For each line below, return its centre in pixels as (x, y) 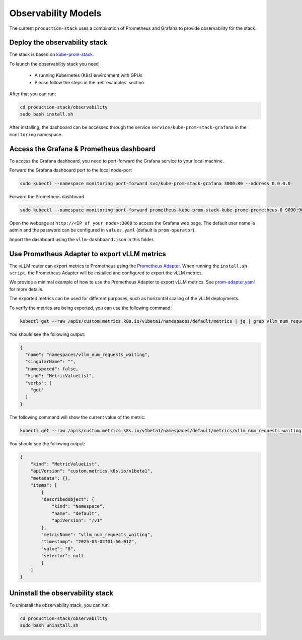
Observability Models (55, 13)
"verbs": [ (39, 383)
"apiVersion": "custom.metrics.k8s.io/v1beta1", (92, 471)
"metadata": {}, (50, 478)
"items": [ (44, 485)
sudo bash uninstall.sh (49, 626)
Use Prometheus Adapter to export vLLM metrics (88, 254)
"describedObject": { (68, 499)
